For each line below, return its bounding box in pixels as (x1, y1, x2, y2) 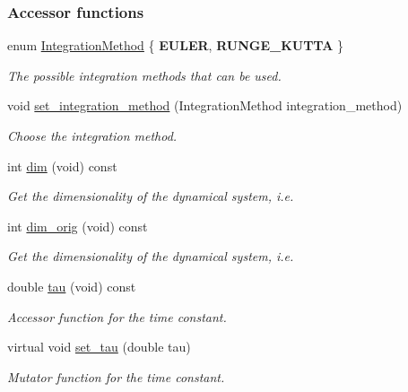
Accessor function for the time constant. (7, 307, 227, 326)
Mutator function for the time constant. (7, 367, 225, 386)
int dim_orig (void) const (7, 216, 148, 235)
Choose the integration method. (7, 126, 178, 144)
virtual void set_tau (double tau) (7, 337, 191, 356)
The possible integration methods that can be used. (7, 65, 282, 84)
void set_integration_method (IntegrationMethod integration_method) (7, 96, 403, 115)
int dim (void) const (7, 156, 117, 175)
